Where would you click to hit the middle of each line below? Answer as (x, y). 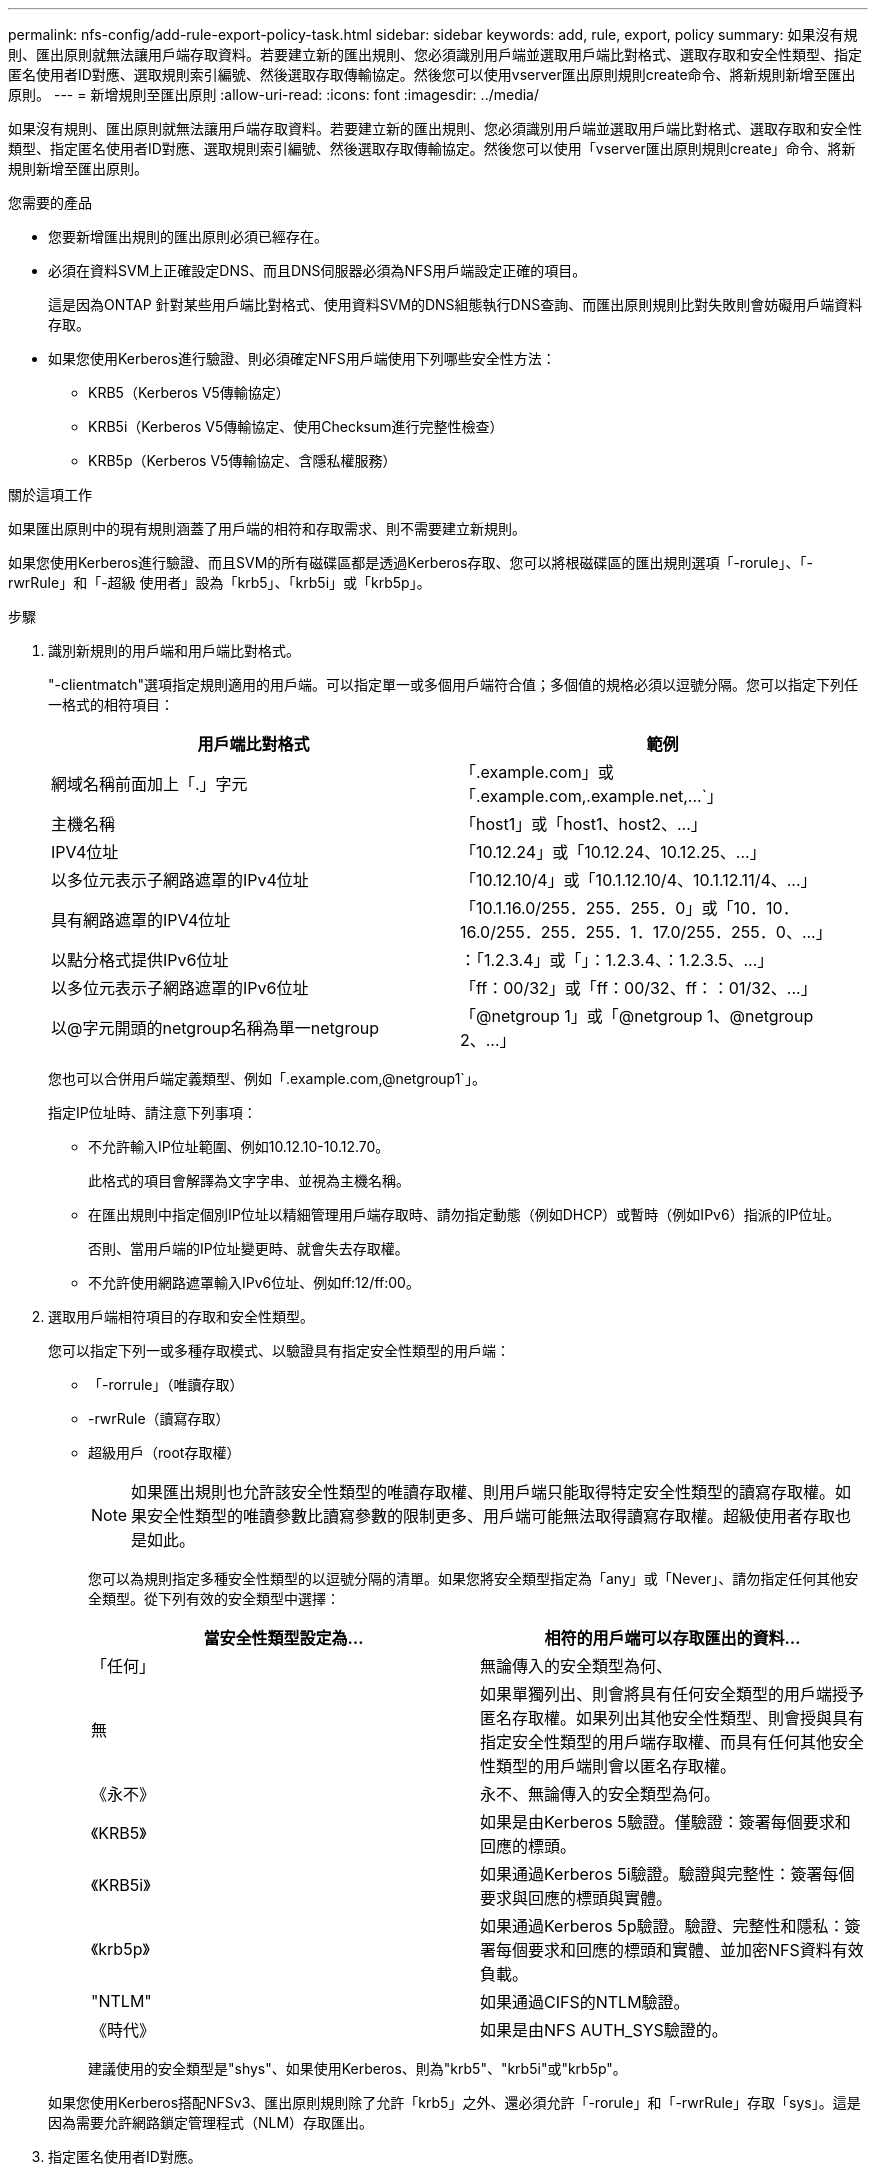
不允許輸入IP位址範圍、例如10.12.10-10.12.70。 (239, 1146)
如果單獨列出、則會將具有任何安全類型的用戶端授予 (672, 1694)
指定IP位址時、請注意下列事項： (152, 1112)
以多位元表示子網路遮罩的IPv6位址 (180, 988)
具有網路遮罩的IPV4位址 (141, 920)
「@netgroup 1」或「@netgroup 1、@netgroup (637, 1016)
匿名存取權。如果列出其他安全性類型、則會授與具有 (672, 1718)
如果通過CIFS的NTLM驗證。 (585, 2002)
